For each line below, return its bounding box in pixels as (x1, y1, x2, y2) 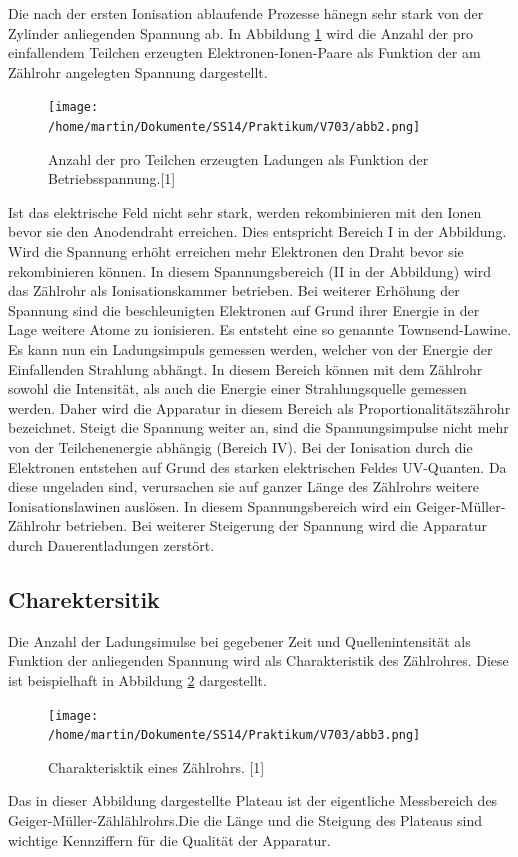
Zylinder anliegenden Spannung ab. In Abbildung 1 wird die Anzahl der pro (8, 22, 473, 43)
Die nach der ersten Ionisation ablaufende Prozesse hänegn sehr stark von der (8, 3, 484, 23)
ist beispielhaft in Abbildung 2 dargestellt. (8, 669, 267, 690)
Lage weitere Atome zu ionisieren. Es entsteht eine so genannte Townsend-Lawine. (8, 319, 512, 340)
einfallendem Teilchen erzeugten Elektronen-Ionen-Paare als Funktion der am (8, 42, 481, 63)
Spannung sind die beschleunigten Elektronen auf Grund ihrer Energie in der (8, 299, 480, 320)
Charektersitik (8, 583, 160, 614)
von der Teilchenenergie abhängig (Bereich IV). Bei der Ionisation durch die (8, 437, 473, 457)
